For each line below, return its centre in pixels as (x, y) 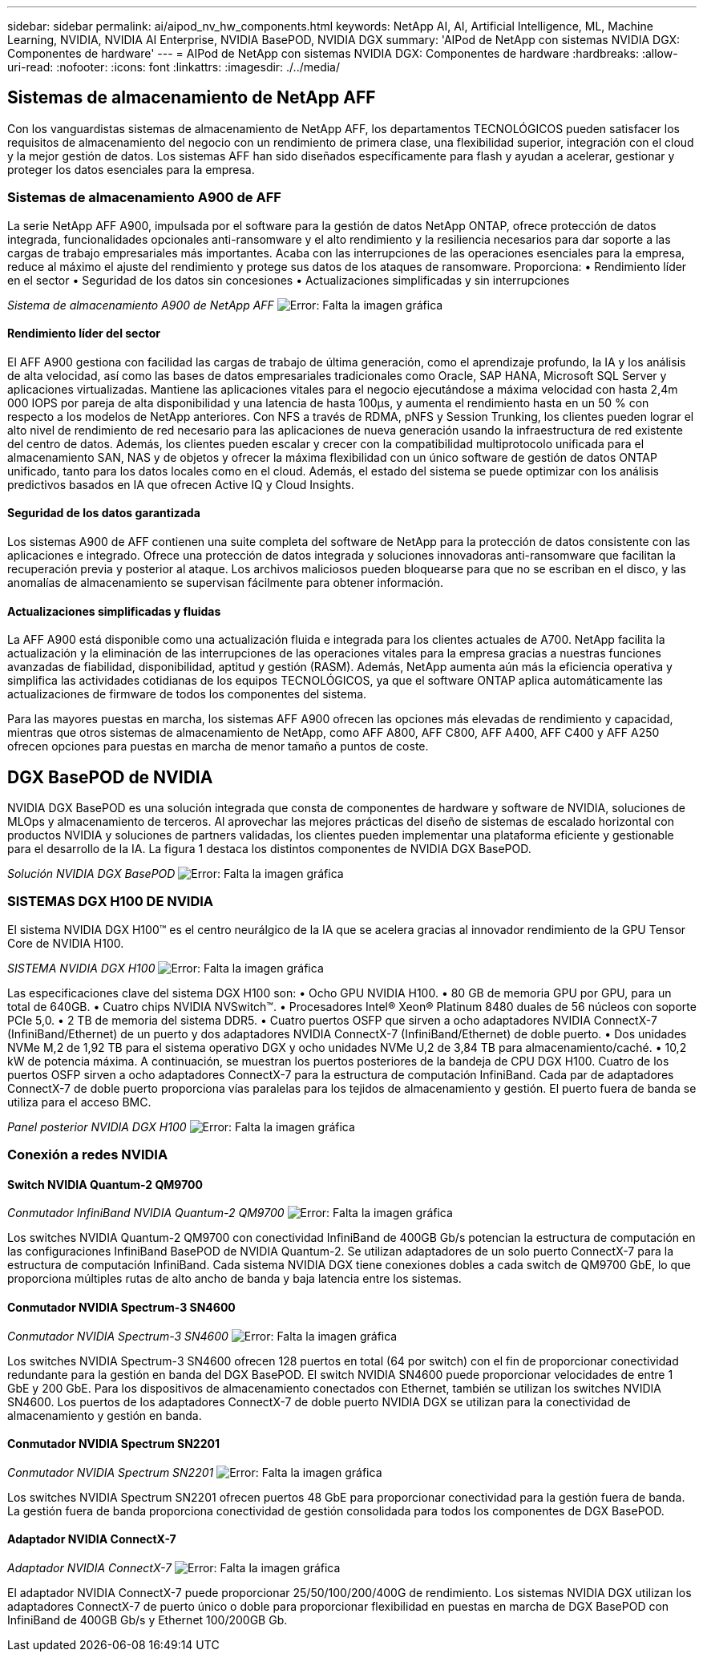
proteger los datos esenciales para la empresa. (131, 169)
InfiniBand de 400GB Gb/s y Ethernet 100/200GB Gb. (147, 1620)
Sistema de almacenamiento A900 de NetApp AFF (141, 305)
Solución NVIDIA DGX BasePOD (91, 874)
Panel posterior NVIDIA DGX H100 (97, 1126)
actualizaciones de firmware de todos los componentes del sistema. (187, 694)
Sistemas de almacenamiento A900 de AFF (144, 198)
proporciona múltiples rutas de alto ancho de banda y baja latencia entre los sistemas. (234, 1279)
